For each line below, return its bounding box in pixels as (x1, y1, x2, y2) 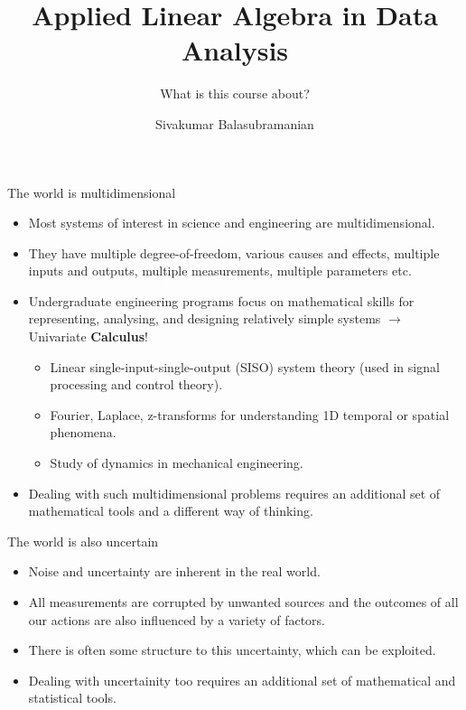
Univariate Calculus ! (28, 327, 148, 346)
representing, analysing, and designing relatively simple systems (28, 309, 381, 328)
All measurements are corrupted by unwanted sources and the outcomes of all (28, 593, 459, 611)
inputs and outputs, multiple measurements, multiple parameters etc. (28, 261, 412, 280)
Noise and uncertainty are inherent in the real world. (28, 562, 321, 581)
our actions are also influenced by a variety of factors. (28, 610, 326, 629)
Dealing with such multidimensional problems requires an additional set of (28, 483, 441, 502)
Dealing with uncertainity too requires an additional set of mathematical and (28, 670, 456, 689)
